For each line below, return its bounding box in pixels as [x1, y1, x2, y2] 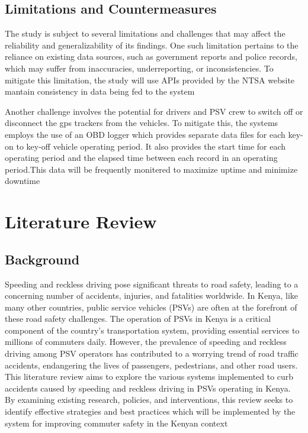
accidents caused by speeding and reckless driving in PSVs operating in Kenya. [5, 382, 291, 394]
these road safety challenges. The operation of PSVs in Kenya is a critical [5, 312, 271, 325]
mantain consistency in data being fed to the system [5, 85, 195, 98]
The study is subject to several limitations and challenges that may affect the [5, 27, 285, 40]
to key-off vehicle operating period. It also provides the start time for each [16, 140, 286, 152]
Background [5, 250, 80, 268]
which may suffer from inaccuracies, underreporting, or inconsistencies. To [5, 62, 274, 74]
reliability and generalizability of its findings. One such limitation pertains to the [5, 38, 299, 51]
